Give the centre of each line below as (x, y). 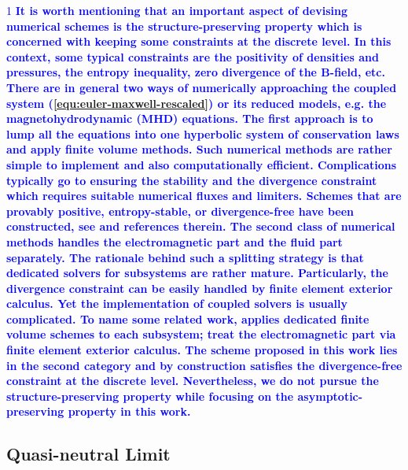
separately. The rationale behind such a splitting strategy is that (185, 257)
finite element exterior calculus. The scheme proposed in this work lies (202, 350)
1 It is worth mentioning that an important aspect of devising (177, 10)
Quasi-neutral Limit (88, 454)
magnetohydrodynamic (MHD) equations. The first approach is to (190, 118)
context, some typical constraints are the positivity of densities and (193, 56)
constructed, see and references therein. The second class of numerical (201, 226)
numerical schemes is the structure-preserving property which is (184, 26)
